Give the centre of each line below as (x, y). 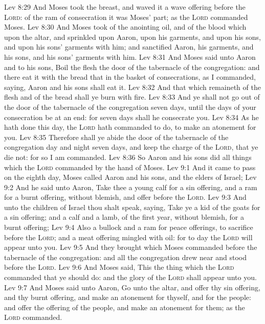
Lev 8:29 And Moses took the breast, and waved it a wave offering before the (125, 7)
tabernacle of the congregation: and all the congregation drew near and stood (125, 257)
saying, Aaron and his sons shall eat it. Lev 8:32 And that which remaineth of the (132, 87)
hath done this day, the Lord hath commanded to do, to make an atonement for (130, 127)
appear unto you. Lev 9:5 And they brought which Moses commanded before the (131, 247)
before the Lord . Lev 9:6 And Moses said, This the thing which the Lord (119, 267)
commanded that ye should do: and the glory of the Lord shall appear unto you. (130, 277)
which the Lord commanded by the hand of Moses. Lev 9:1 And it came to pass (130, 167)
